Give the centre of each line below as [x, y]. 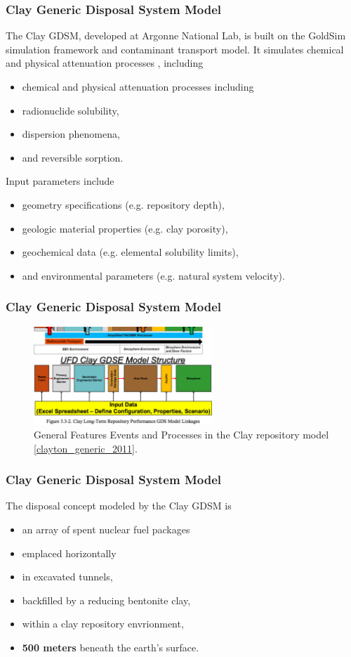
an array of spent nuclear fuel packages [106, 529]
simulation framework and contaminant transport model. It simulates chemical [175, 49]
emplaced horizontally [69, 553]
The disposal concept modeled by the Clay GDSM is [119, 506]
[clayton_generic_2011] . [86, 448]
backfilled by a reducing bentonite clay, [106, 600]
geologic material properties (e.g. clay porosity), [125, 228]
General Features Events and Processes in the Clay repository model [181, 435]
